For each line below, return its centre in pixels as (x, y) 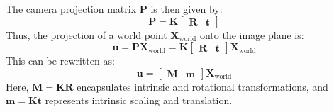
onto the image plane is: (252, 34)
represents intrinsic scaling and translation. (139, 100)
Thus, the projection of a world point (87, 34)
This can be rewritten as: (60, 61)
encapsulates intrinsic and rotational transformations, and (202, 86)
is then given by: (187, 9)
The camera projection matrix (71, 9)
